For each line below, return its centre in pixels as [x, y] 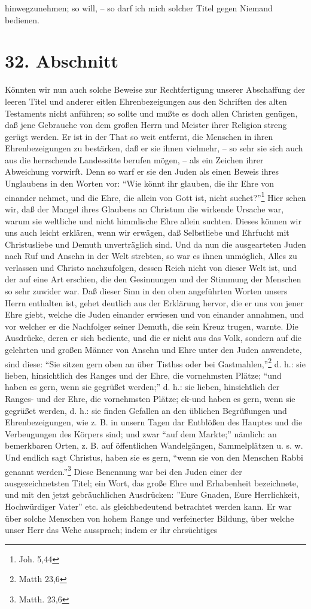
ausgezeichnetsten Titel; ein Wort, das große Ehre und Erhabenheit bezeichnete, [152, 482]
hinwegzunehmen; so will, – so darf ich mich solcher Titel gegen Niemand [139, 8]
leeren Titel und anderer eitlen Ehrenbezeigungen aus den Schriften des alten [146, 101]
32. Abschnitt [62, 61]
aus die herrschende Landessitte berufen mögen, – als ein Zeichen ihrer [134, 159]
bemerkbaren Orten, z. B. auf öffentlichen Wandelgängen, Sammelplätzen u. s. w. [154, 445]
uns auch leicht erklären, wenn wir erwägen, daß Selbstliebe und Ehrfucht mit [147, 232]
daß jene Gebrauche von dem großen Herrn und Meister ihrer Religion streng [146, 125]
